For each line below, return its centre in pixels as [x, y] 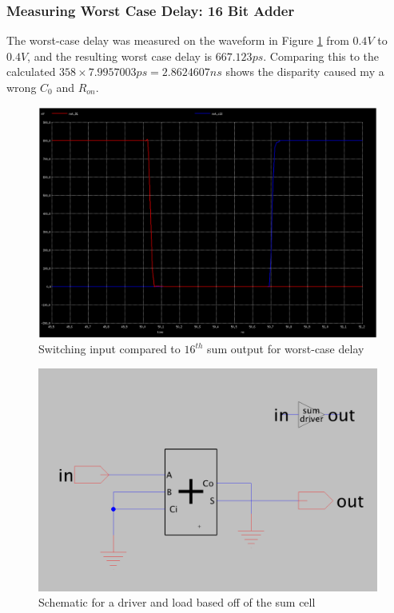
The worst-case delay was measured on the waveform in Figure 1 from [178, 40]
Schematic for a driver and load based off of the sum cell [177, 602]
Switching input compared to [109, 349]
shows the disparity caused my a [305, 72]
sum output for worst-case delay [286, 349]
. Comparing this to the [321, 56]
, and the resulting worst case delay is [120, 56]
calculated [31, 72]
